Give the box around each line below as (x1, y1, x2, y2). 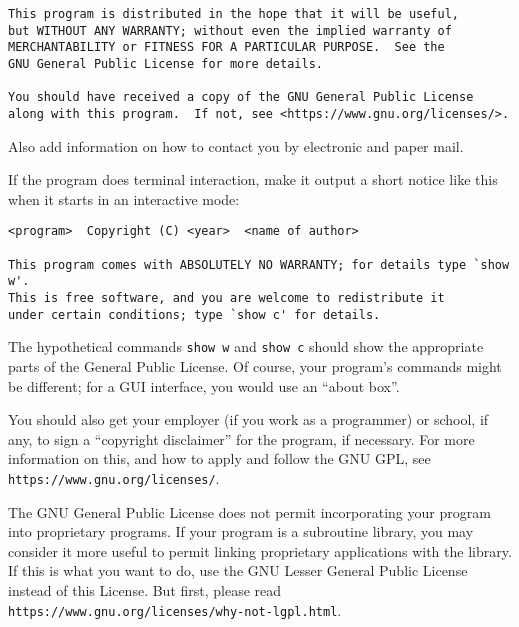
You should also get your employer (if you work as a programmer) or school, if (8, 409, 489, 430)
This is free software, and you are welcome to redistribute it (8, 291, 445, 305)
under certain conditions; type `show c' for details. (8, 307, 381, 322)
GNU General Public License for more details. (8, 56, 323, 71)
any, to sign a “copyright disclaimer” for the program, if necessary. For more (8, 428, 475, 449)
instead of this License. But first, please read (8, 579, 282, 600)
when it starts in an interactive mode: (8, 188, 240, 209)
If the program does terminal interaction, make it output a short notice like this (8, 169, 498, 190)
